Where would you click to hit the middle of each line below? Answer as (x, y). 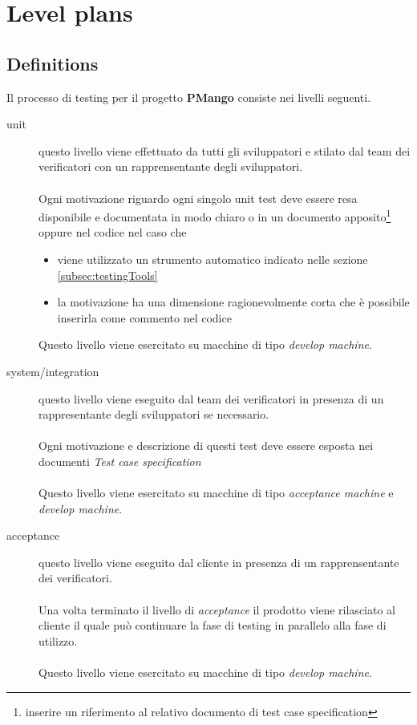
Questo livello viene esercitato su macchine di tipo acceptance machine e (216, 493)
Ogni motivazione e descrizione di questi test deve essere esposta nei (206, 446)
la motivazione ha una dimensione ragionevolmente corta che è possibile (233, 302)
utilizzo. (58, 640)
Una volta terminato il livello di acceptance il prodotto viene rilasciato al (217, 609)
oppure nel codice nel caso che (113, 232)
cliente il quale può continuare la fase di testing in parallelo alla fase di (213, 625)
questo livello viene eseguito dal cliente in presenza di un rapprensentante (219, 562)
